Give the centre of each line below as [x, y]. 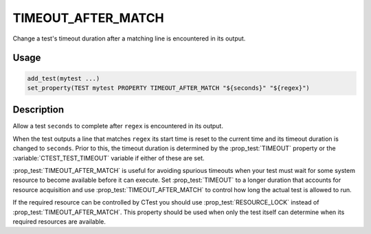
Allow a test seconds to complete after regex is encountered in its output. [118, 126]
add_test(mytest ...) [64, 78]
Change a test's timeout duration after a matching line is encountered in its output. [129, 38]
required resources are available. [59, 221]
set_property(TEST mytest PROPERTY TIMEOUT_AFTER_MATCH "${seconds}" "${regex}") [169, 88]
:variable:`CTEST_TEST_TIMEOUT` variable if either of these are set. [109, 158]
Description [38, 110]
